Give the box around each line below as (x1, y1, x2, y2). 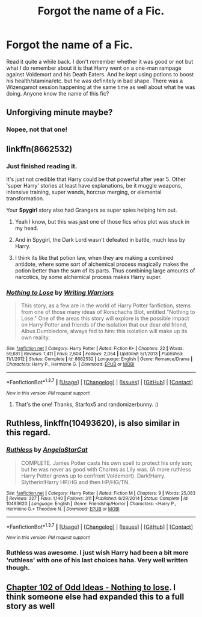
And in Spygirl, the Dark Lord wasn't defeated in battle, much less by (14, 236, 185, 243)
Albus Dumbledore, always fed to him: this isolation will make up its (20, 328, 188, 335)
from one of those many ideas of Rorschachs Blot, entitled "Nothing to (20, 308, 195, 316)
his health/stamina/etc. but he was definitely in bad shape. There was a (6, 77, 183, 84)
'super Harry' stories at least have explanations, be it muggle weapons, (6, 182, 183, 189)
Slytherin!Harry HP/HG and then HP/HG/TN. (20, 478, 130, 485)
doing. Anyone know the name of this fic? (6, 90, 109, 97)
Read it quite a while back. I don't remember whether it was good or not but (6, 58, 194, 65)
